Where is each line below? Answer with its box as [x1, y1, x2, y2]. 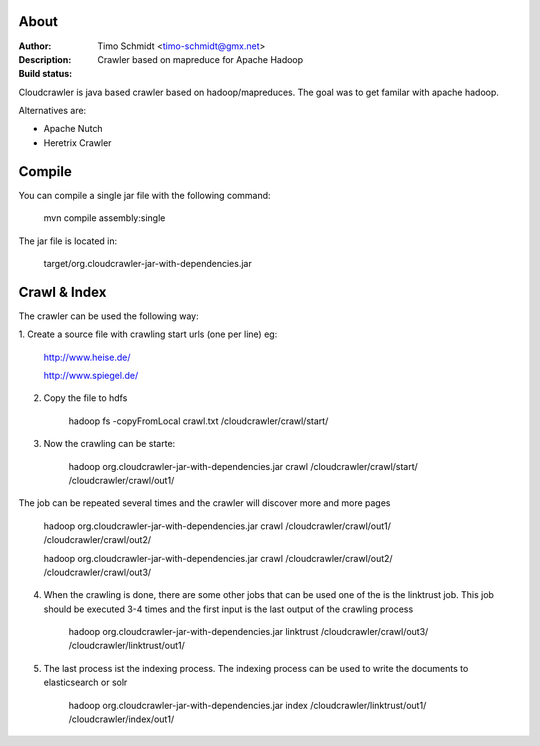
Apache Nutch [43, 123, 104, 135]
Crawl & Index [18, 283, 107, 300]
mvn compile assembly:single [43, 212, 166, 224]
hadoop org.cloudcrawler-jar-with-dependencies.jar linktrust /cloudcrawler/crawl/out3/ [68, 626, 429, 638]
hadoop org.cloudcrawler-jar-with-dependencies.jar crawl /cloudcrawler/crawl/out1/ [43, 520, 392, 532]
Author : [18, 40, 52, 52]
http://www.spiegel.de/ [43, 370, 139, 382]
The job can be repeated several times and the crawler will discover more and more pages [18, 497, 391, 509]
